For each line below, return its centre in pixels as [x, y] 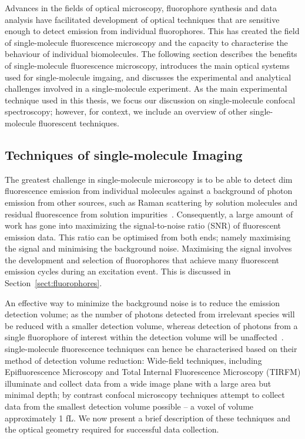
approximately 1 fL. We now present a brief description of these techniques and [148, 418]
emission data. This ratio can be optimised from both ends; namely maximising [148, 237]
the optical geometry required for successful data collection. [112, 429]
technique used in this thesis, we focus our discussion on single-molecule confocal [150, 100]
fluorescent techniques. [79, 123]
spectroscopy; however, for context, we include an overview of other [126, 111]
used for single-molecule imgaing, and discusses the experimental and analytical [148, 77]
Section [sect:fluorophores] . [53, 283]
